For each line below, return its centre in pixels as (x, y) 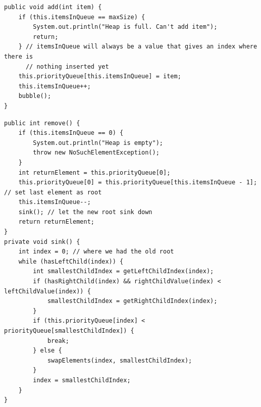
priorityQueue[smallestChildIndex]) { (69, 331)
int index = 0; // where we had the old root (96, 252)
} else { (47, 351)
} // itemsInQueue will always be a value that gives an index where (138, 47)
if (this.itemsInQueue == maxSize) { (82, 17)
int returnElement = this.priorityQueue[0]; (94, 172)
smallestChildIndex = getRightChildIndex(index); (132, 301)
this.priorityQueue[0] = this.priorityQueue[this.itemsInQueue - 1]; (138, 183)
